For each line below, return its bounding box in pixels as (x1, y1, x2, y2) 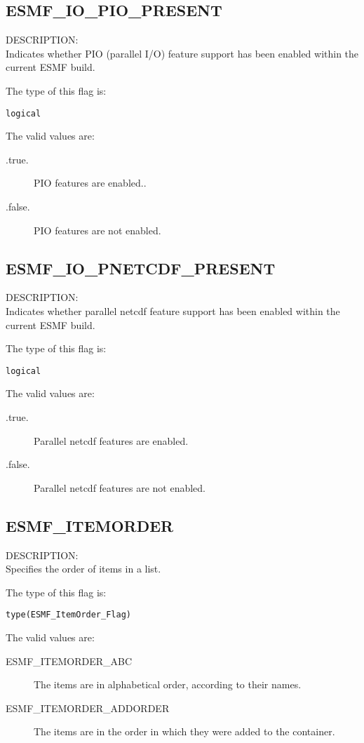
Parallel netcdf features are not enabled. (34, 480, 206, 495)
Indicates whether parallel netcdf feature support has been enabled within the (6, 304, 340, 318)
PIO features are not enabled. (34, 222, 161, 237)
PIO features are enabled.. (34, 175, 147, 190)
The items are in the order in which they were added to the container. (34, 724, 335, 739)
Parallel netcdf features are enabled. (34, 433, 189, 448)
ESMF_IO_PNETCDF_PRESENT (6, 257, 276, 279)
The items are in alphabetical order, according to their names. (34, 677, 302, 692)
